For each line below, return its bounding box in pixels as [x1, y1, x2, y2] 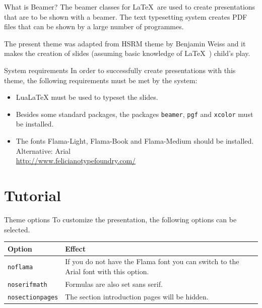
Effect [65, 243, 86, 254]
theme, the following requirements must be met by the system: [4, 75, 198, 85]
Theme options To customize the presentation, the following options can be [4, 214, 237, 224]
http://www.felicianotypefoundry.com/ [16, 155, 136, 166]
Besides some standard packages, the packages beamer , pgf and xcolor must [16, 108, 253, 119]
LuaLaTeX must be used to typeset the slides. [16, 92, 158, 102]
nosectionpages [8, 293, 58, 301]
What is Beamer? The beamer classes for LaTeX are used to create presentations [4, 2, 255, 12]
